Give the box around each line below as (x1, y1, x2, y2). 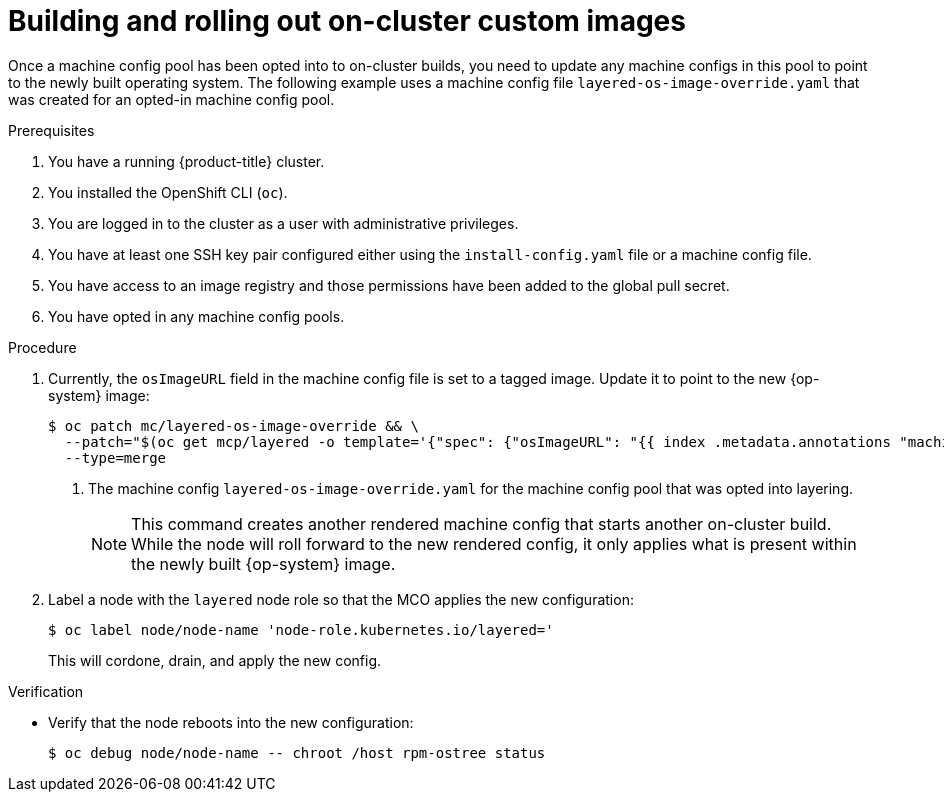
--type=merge (64, 449, 167, 466)
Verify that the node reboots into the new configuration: (48, 713, 414, 731)
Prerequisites (8, 121, 95, 139)
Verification (8, 682, 84, 700)
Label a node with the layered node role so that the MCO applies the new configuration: (48, 590, 634, 608)
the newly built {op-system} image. (131, 553, 396, 574)
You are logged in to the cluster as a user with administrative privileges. (48, 214, 519, 232)
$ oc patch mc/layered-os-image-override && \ (48, 417, 419, 434)
